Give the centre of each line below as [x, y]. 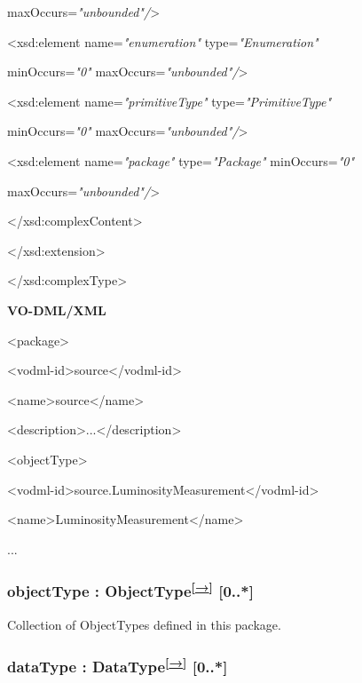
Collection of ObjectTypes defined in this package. [144, 624]
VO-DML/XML [57, 310]
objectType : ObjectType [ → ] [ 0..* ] [130, 590]
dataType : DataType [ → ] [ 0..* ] [118, 666]
